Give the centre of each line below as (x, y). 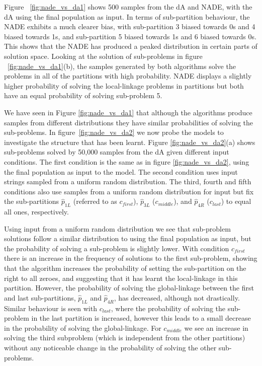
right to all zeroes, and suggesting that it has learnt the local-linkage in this (121, 278)
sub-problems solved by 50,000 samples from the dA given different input (117, 152)
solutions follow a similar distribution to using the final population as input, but (128, 238)
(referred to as (95, 201)
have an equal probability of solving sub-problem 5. (83, 95)
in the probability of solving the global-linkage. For (83, 327)
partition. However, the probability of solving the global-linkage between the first (129, 288)
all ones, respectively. (36, 212)
